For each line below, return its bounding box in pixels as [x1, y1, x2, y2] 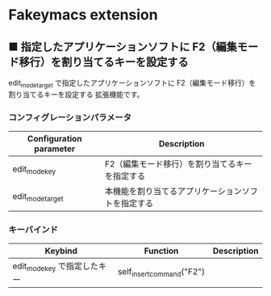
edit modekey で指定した [12, 260, 99, 273]
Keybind [44, 245, 78, 256]
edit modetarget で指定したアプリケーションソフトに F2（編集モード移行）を [8, 78, 256, 90]
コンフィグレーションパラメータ [8, 112, 131, 123]
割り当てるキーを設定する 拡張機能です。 [8, 89, 144, 99]
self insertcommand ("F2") [117, 265, 206, 279]
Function [144, 245, 179, 256]
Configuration [27, 133, 82, 145]
